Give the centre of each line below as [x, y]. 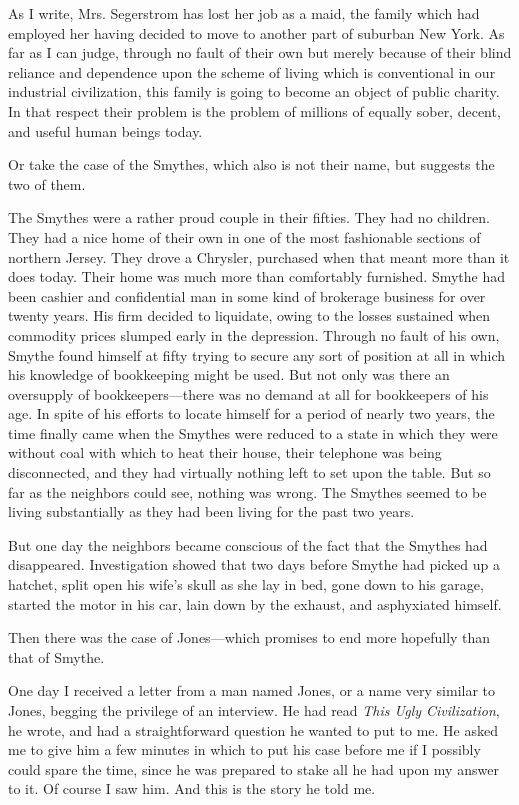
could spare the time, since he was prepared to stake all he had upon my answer [253, 768]
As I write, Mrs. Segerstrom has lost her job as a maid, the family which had [244, 13]
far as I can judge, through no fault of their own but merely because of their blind [260, 52]
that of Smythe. [56, 656]
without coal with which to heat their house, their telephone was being [225, 452]
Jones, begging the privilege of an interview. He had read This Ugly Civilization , [254, 710]
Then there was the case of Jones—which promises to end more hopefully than [249, 637]
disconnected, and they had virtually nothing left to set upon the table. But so [249, 472]
